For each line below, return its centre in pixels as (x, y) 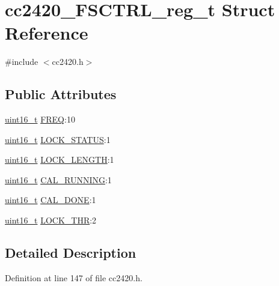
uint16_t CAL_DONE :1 (51, 200)
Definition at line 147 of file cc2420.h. (74, 277)
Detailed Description (71, 253)
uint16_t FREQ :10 (40, 119)
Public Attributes (61, 94)
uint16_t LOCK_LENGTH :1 (60, 160)
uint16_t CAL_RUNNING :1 (58, 179)
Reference (47, 33)
